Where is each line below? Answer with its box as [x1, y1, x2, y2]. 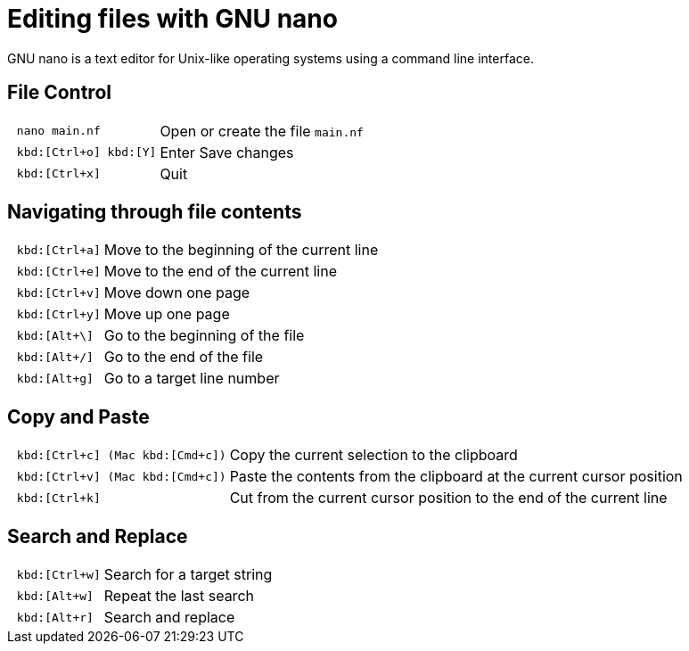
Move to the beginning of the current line [103, 241, 379, 260]
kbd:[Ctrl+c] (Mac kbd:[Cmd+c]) [16, 448, 226, 462]
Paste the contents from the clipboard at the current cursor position [229, 467, 683, 486]
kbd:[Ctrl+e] [16, 264, 101, 278]
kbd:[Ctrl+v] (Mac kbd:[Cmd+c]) [16, 469, 226, 483]
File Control [7, 81, 111, 104]
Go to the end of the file [103, 348, 264, 367]
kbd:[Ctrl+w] [16, 567, 101, 581]
